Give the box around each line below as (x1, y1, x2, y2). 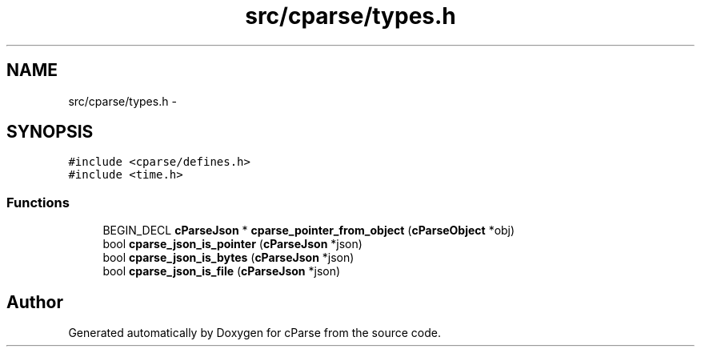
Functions (6, 194, 70, 211)
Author (6, 291, 63, 312)
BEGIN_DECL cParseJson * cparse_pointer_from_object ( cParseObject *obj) (102, 223, 515, 238)
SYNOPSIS (6, 122, 94, 142)
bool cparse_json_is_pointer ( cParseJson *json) (102, 237, 363, 251)
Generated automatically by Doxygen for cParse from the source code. (68, 326, 441, 340)
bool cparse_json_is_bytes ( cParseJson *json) (102, 251, 355, 265)
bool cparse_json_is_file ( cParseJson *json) (102, 264, 341, 279)
